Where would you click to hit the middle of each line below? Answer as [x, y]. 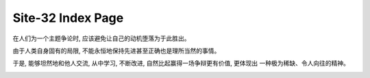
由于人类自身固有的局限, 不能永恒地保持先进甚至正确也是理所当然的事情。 [116, 51]
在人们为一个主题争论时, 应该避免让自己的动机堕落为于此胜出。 [101, 38]
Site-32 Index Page [68, 18]
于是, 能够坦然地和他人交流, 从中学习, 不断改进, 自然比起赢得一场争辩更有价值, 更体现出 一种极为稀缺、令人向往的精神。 [181, 63]
